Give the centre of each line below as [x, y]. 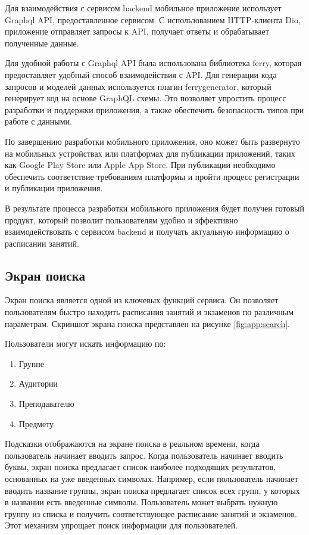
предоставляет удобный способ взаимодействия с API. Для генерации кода [141, 74]
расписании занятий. [42, 243]
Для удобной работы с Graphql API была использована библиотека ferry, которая [153, 63]
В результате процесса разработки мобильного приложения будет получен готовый [154, 208]
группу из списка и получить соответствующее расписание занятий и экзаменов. [151, 513]
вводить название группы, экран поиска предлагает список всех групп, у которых [152, 490]
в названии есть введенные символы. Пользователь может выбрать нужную [141, 502]
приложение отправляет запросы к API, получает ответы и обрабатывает [137, 31]
